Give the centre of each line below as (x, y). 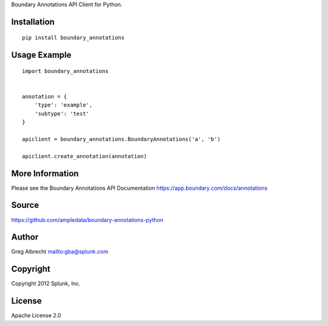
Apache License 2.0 (36, 316)
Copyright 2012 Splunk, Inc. (46, 283)
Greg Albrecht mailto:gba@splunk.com (60, 252)
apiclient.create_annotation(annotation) (84, 156)
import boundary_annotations (65, 71)
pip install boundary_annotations (73, 38)
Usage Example (41, 55)
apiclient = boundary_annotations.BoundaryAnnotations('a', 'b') (121, 139)
